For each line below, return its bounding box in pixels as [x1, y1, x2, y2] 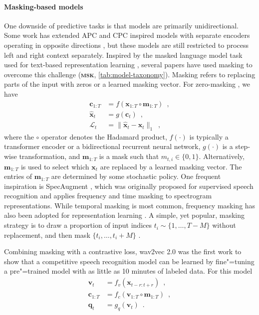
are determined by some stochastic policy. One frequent [51, 171, 221, 181]
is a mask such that [99, 151, 159, 161]
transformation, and [19, 151, 80, 161]
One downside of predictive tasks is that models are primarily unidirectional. [4, 20, 239, 30]
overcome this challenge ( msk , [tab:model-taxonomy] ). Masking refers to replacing [4, 69, 256, 79]
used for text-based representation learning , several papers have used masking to [4, 59, 253, 70]
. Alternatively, [199, 151, 245, 161]
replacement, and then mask [4, 229, 90, 240]
